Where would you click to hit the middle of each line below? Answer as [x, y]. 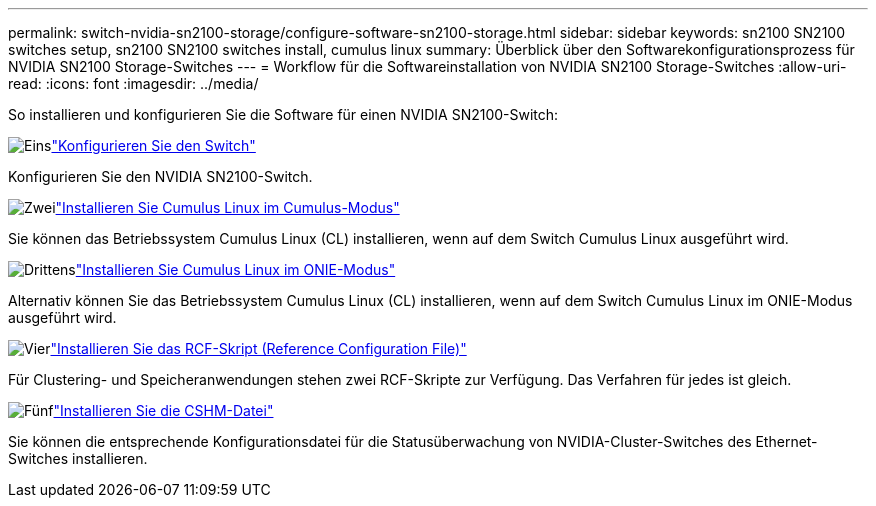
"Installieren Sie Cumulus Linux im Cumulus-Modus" [227, 207]
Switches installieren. [78, 458]
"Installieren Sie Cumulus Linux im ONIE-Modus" [235, 269]
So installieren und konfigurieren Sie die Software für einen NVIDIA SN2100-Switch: [283, 114]
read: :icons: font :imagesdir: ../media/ [133, 83]
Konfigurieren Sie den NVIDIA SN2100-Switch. [160, 176]
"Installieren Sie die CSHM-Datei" [163, 410]
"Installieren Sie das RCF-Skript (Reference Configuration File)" [258, 348]
